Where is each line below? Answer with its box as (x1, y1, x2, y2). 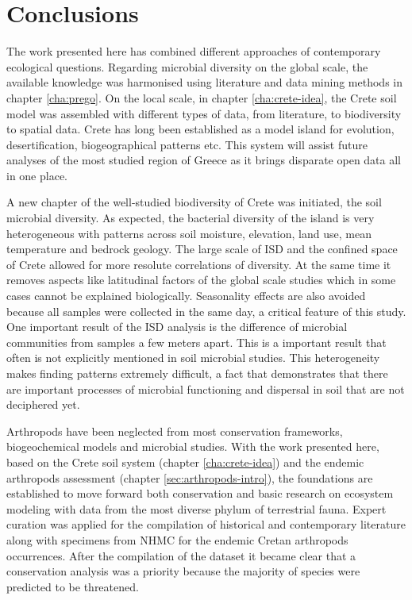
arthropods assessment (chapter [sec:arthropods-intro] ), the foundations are (6, 469, 373, 486)
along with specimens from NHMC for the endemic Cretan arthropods (6, 531, 348, 548)
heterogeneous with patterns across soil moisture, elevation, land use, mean (6, 225, 372, 241)
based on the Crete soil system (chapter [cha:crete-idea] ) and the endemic (6, 453, 364, 470)
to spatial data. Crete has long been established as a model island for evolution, (6, 121, 395, 137)
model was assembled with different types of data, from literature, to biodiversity (6, 105, 402, 121)
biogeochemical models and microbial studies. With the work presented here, (6, 438, 379, 455)
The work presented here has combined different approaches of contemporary (6, 43, 381, 60)
